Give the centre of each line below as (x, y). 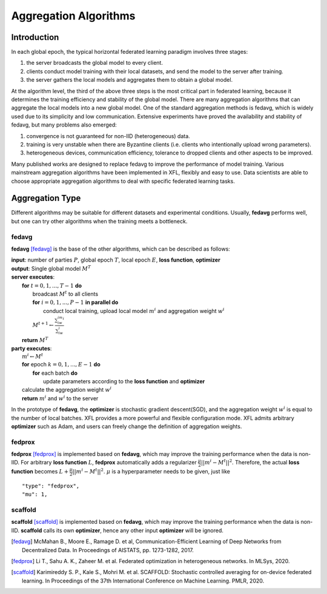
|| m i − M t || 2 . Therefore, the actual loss (250, 462)
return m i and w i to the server (60, 398)
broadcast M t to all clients (65, 293)
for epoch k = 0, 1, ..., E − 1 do (61, 365)
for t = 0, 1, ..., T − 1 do (52, 285)
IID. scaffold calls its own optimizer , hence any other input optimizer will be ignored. (117, 530)
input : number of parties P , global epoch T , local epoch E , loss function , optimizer (116, 260)
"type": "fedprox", (51, 486)
